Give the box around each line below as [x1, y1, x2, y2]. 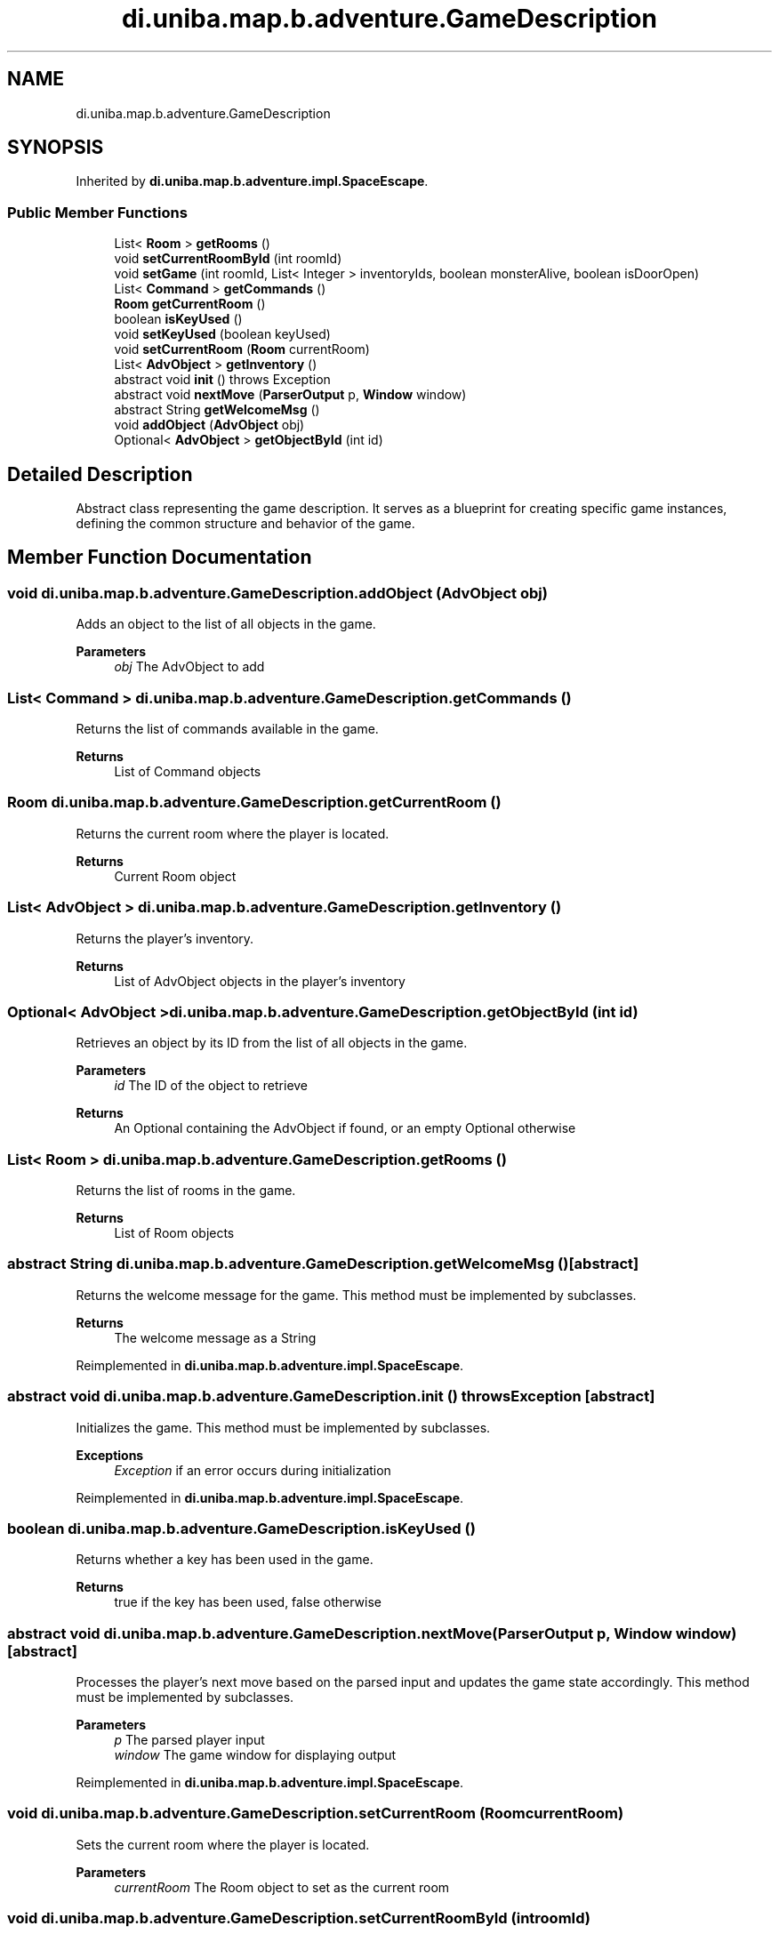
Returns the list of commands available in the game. [76, 721, 379, 736]
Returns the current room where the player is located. [76, 825, 389, 841]
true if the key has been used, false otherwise [114, 1594, 382, 1610]
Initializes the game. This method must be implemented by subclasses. [76, 1419, 491, 1435]
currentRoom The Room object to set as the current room [114, 1879, 450, 1895]
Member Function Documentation [7, 546, 312, 569]
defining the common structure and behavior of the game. [76, 516, 415, 532]
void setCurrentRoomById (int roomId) [114, 251, 342, 267]
